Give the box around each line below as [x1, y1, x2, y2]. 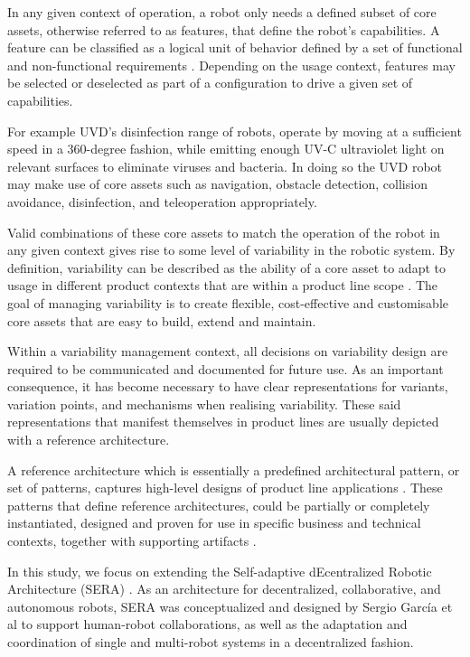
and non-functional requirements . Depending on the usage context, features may [7, 55, 456, 74]
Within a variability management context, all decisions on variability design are [7, 342, 448, 361]
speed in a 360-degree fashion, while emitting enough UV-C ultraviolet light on [7, 139, 445, 158]
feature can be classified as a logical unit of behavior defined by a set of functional [7, 38, 463, 57]
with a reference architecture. [7, 430, 170, 449]
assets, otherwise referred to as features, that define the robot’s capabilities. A [7, 20, 440, 39]
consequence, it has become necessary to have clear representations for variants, [7, 377, 448, 396]
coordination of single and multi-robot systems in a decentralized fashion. [7, 633, 414, 651]
